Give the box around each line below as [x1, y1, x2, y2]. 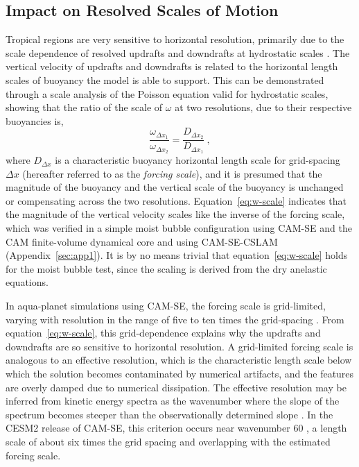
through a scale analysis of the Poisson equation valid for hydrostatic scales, [6, 86, 329, 101]
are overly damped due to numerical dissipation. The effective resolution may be [6, 380, 347, 394]
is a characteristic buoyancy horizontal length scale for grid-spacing [55, 153, 340, 167]
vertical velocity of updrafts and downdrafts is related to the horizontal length [6, 59, 338, 74]
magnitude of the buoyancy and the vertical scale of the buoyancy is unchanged [6, 180, 344, 194]
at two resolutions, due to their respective [175, 100, 352, 114]
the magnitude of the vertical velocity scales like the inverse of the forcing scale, [6, 207, 345, 221]
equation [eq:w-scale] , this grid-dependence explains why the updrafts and [6, 325, 321, 340]
